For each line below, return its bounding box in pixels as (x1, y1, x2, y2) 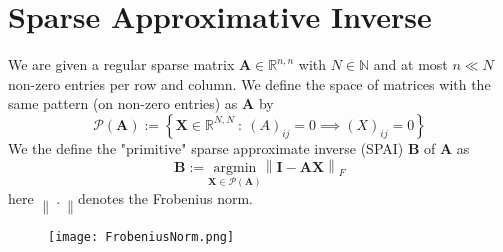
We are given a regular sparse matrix (8, 54, 235, 75)
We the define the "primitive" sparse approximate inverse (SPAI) (8, 137, 404, 158)
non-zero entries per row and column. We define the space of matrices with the (8, 73, 491, 94)
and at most (373, 54, 448, 75)
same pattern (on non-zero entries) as (8, 93, 238, 114)
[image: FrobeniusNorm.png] (48, 230, 235, 244)
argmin (213, 161, 257, 176)
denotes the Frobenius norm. (77, 187, 253, 208)
